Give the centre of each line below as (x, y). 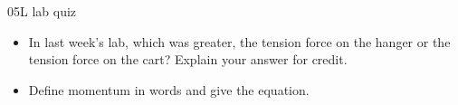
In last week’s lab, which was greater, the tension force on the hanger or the (239, 41)
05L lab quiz (42, 11)
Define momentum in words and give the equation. (169, 89)
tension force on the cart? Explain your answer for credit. (188, 59)
